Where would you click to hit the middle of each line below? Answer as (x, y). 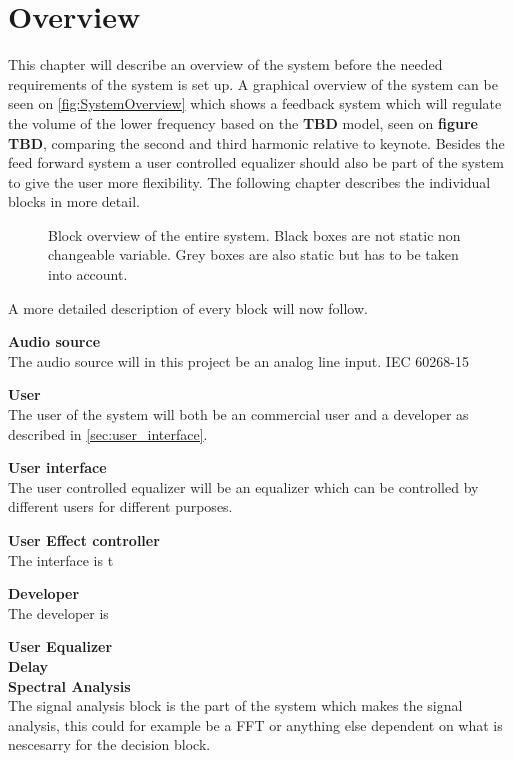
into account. (88, 274)
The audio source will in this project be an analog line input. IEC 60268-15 (238, 360)
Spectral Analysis (69, 685)
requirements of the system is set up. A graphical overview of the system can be (253, 83)
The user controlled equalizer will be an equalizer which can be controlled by (243, 486)
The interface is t (61, 559)
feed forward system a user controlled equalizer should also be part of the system (256, 162)
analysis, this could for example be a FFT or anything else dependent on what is (255, 724)
